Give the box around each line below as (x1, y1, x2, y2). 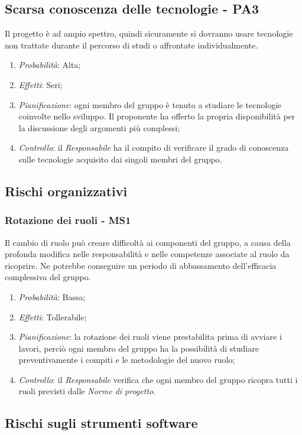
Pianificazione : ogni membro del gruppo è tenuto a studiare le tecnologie (18, 98, 282, 111)
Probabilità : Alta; (18, 59, 81, 71)
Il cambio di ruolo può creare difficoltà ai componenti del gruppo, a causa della (5, 236, 291, 248)
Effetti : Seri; (18, 78, 63, 90)
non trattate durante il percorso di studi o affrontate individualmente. (5, 38, 258, 51)
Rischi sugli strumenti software (5, 414, 198, 432)
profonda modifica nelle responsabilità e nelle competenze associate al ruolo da (5, 248, 290, 260)
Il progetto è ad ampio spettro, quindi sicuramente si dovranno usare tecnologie (5, 27, 293, 40)
